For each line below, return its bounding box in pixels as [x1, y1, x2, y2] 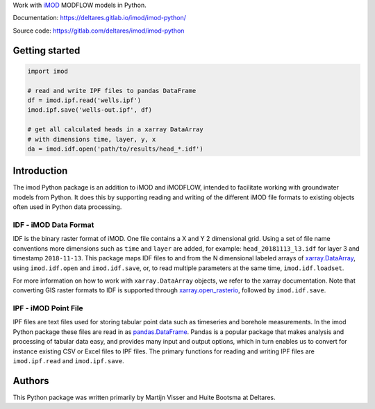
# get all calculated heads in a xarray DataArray [27, 126, 204, 133]
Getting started [12, 44, 81, 56]
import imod [27, 67, 69, 75]
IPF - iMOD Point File [12, 303, 83, 313]
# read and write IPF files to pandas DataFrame [27, 87, 197, 94]
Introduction [12, 165, 68, 177]
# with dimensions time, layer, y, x [27, 135, 156, 143]
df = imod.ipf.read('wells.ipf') [27, 96, 142, 104]
